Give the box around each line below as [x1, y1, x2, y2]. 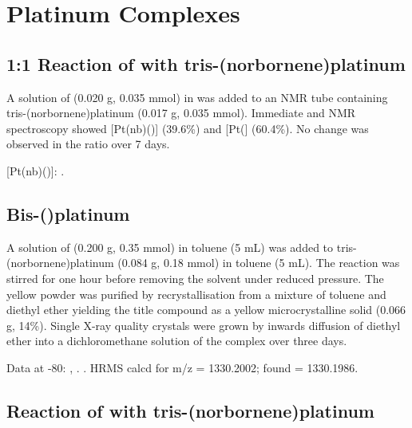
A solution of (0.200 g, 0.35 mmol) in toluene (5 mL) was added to [6, 238, 334, 255]
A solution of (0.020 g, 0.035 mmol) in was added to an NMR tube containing [6, 88, 388, 105]
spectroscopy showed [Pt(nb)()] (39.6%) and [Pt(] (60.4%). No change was [6, 120, 369, 136]
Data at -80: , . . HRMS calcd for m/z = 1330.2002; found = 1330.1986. [6, 359, 359, 375]
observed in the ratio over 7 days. [6, 135, 170, 152]
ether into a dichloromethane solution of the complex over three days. [6, 332, 347, 349]
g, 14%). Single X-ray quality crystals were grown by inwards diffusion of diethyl [6, 316, 401, 333]
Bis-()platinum [6, 201, 130, 226]
